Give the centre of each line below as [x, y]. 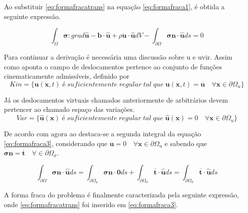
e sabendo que [186, 143]
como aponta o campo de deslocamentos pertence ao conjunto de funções [113, 66]
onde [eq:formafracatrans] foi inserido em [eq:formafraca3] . [91, 204]
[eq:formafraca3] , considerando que [56, 143]
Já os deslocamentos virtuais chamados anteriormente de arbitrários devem [116, 99]
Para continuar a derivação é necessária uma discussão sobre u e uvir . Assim [118, 56]
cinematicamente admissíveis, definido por [67, 76]
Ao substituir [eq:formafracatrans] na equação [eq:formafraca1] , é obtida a [114, 6]
